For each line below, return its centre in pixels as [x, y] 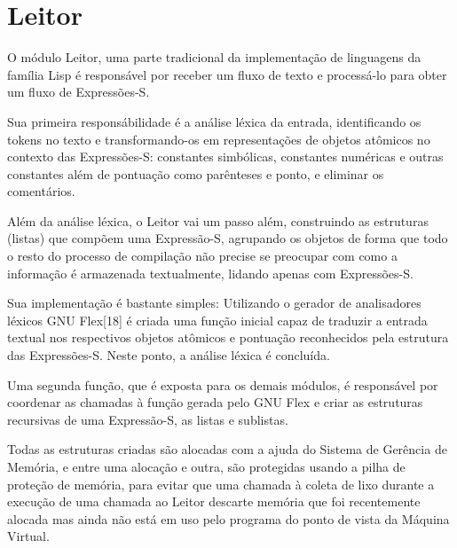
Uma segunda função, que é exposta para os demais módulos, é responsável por [223, 384]
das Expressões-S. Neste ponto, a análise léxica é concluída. [169, 355]
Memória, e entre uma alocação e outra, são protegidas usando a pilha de [206, 466]
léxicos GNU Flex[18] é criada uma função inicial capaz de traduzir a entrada [217, 320]
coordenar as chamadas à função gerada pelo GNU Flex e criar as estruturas [215, 402]
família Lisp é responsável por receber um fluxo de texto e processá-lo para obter [227, 74]
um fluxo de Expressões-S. [79, 92]
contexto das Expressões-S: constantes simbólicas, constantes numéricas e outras [225, 157]
